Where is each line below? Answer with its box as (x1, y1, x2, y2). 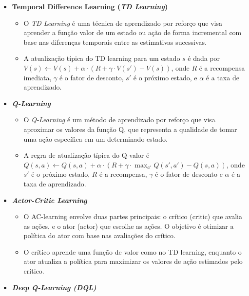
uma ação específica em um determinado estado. (23, 133, 168, 144)
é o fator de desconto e (155, 169, 223, 179)
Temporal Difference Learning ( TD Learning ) (12, 1, 168, 11)
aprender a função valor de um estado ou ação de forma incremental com (23, 27, 242, 37)
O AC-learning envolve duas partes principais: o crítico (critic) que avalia (23, 211, 243, 222)
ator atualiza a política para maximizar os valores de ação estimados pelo (23, 256, 243, 266)
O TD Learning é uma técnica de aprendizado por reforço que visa (23, 18, 222, 28)
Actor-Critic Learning (12, 195, 87, 205)
